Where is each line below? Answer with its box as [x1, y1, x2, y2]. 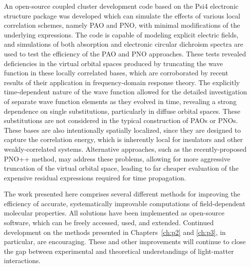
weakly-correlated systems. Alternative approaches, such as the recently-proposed [4, 143, 247, 154]
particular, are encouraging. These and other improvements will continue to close [4, 236, 246, 247]
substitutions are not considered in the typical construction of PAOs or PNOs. [4, 115, 238, 125]
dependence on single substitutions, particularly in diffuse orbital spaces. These [4, 106, 240, 116]
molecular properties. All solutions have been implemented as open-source [4, 208, 225, 218]
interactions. [4, 255, 41, 266]
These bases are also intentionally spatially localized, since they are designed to [4, 125, 241, 135]
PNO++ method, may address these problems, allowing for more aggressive [4, 153, 231, 163]
